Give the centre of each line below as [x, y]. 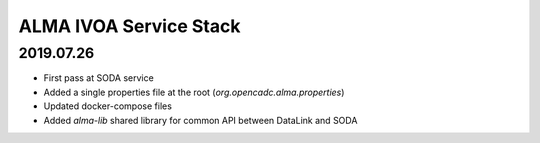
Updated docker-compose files [107, 106]
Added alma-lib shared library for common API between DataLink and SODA [200, 120]
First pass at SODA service [98, 78]
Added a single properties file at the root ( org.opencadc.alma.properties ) [194, 92]
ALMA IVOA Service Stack [129, 26]
